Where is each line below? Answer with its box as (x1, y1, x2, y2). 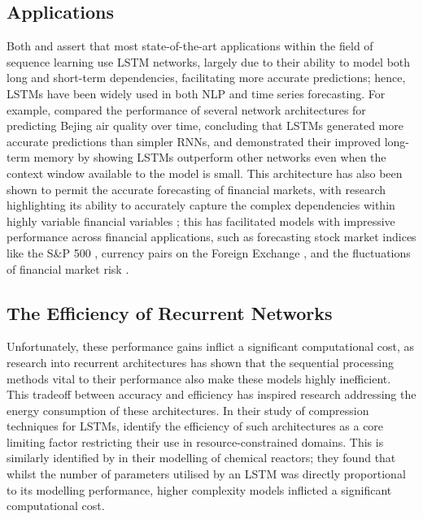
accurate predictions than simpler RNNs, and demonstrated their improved (7, 132, 382, 149)
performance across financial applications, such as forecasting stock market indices (7, 228, 416, 245)
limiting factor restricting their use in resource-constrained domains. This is (7, 433, 384, 450)
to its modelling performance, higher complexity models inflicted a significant (7, 481, 392, 498)
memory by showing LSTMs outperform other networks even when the (33, 149, 386, 166)
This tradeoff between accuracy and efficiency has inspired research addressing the (7, 386, 416, 403)
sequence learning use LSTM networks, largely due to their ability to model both (7, 53, 411, 70)
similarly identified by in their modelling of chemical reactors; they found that (7, 449, 396, 466)
